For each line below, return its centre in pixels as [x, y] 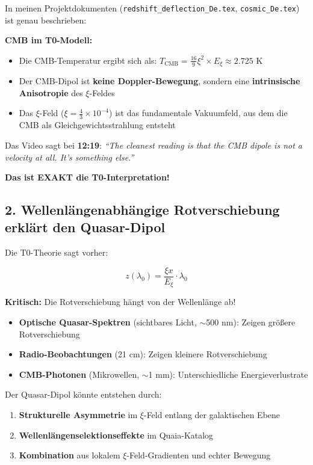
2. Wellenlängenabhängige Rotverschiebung [142, 210]
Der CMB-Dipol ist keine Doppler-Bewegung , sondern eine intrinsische [160, 81]
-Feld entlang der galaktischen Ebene [212, 414]
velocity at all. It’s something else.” [70, 157]
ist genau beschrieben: [46, 20]
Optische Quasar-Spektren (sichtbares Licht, [108, 322]
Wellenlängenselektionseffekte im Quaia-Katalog [116, 435]
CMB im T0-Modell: [49, 40]
